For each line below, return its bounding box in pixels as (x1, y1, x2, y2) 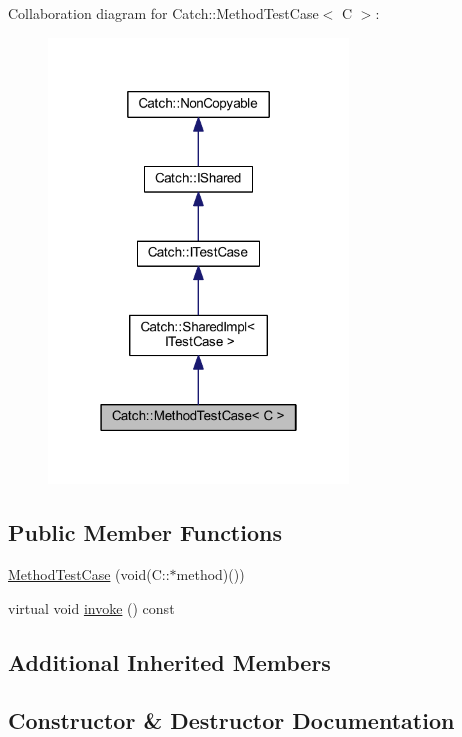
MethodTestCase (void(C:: (8, 563, 170, 584)
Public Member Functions (8, 517, 282, 548)
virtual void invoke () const (8, 597, 175, 618)
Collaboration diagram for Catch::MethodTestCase (8, 3, 319, 23)
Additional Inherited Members (8, 646, 331, 677)
